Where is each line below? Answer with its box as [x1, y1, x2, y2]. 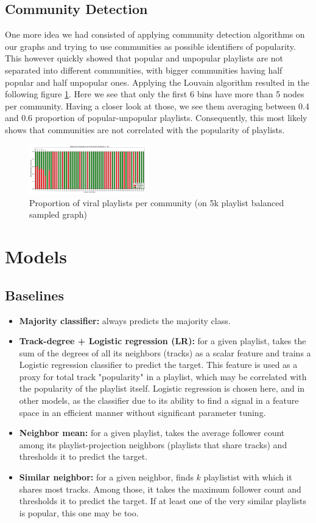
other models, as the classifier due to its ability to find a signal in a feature [19, 394, 299, 407]
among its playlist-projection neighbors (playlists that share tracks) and [19, 438, 287, 451]
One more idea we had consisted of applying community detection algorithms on [5, 28, 305, 41]
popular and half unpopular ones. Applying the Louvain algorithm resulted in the [5, 75, 309, 88]
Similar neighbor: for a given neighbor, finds [19, 471, 194, 483]
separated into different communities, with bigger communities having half [5, 63, 283, 76]
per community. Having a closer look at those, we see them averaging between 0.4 [5, 99, 309, 112]
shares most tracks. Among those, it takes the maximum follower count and [19, 482, 301, 495]
